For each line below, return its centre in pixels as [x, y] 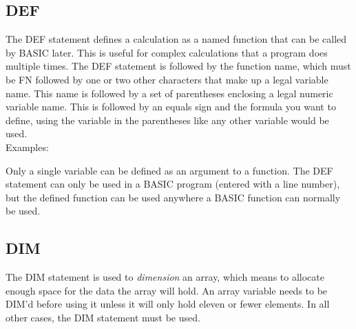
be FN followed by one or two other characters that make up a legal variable [167, 79]
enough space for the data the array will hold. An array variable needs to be [167, 290]
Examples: [27, 147]
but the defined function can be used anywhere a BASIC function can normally [173, 197]
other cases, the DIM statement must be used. [103, 317]
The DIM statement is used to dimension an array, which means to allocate [165, 277]
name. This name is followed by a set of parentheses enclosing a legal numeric [169, 93]
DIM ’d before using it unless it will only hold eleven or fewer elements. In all [168, 304]
